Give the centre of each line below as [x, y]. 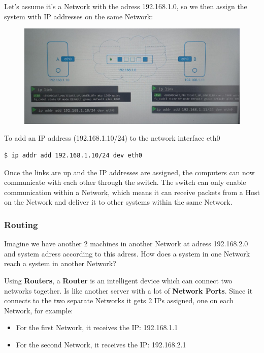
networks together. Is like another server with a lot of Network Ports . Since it [128, 290]
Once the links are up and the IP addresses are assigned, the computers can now [129, 172]
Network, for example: [39, 310]
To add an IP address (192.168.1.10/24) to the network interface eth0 [112, 138]
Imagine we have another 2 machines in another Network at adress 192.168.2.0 [126, 244]
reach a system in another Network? [60, 263]
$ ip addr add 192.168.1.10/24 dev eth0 [73, 155]
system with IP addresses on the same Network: [79, 16]
